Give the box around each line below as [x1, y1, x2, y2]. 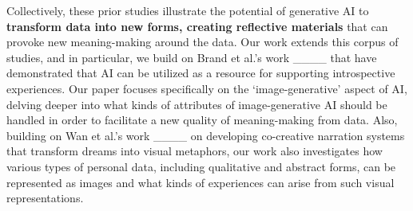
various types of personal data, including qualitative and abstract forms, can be [6, 158, 396, 174]
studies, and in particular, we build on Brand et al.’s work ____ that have [6, 49, 377, 65]
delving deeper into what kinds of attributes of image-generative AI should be [6, 96, 387, 112]
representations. [6, 190, 84, 206]
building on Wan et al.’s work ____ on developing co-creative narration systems [6, 127, 405, 143]
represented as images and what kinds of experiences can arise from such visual [6, 174, 395, 190]
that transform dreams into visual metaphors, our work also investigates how [6, 143, 383, 159]
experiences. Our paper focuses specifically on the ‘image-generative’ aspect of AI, [6, 80, 407, 96]
